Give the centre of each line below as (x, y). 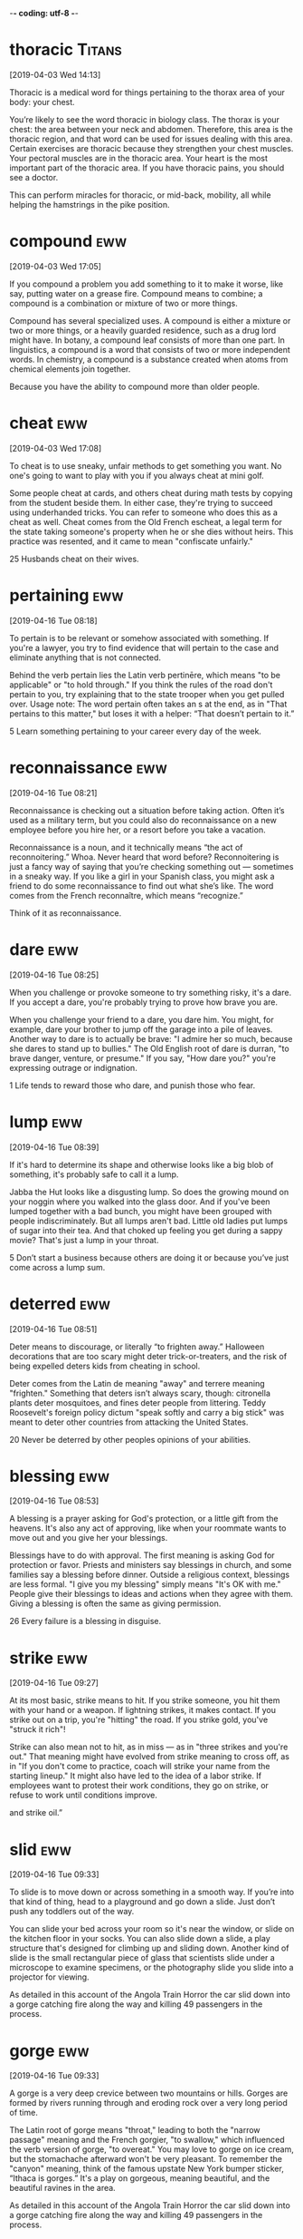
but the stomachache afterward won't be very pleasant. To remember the (146, 2159)
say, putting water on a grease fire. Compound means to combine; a (136, 293)
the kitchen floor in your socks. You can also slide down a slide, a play (140, 1939)
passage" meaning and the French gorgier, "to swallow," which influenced (147, 2140)
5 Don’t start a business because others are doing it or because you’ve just (149, 1257)
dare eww (44, 949)
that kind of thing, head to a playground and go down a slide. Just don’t (142, 1902)
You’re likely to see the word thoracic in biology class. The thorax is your (145, 119)
